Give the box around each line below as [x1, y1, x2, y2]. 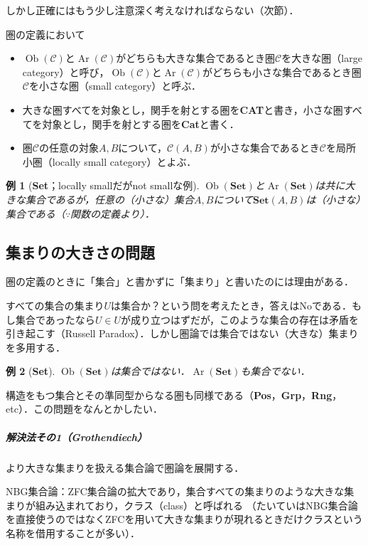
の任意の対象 [38, 140, 99, 155]
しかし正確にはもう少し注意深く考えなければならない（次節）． [6, 3, 299, 17]
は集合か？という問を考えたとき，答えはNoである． [111, 297, 352, 312]
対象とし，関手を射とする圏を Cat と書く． [42, 116, 239, 131]
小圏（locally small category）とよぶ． [22, 154, 197, 169]
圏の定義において [6, 26, 85, 41]
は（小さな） [305, 191, 361, 206]
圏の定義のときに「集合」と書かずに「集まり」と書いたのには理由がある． [6, 274, 354, 289]
